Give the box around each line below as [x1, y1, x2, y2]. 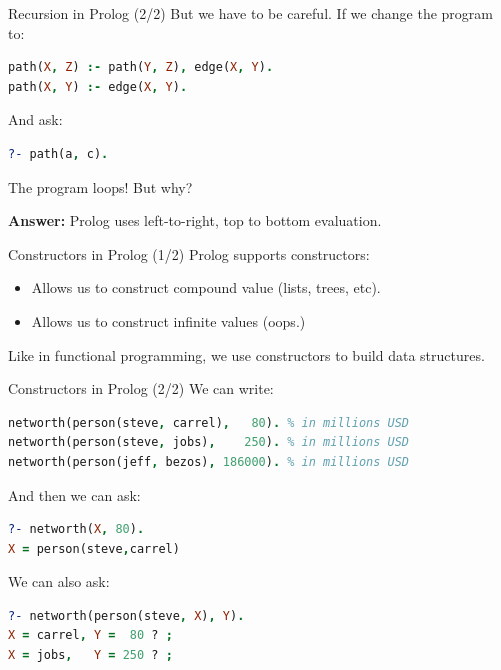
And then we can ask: [8, 484, 141, 505]
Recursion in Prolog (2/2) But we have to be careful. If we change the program [8, 3, 493, 23]
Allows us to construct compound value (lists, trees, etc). [31, 277, 381, 298]
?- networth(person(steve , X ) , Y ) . [8, 608, 245, 623]
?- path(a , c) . [8, 146, 109, 161]
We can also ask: [8, 571, 110, 592]
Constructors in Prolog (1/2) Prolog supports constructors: [8, 243, 370, 264]
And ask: [8, 109, 63, 130]
